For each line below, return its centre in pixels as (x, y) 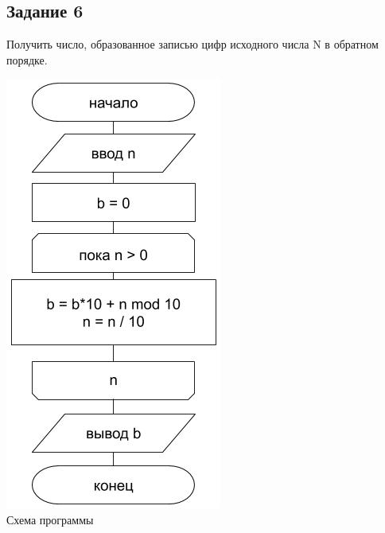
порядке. (27, 59)
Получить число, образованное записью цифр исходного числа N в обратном (192, 44)
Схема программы (50, 519)
